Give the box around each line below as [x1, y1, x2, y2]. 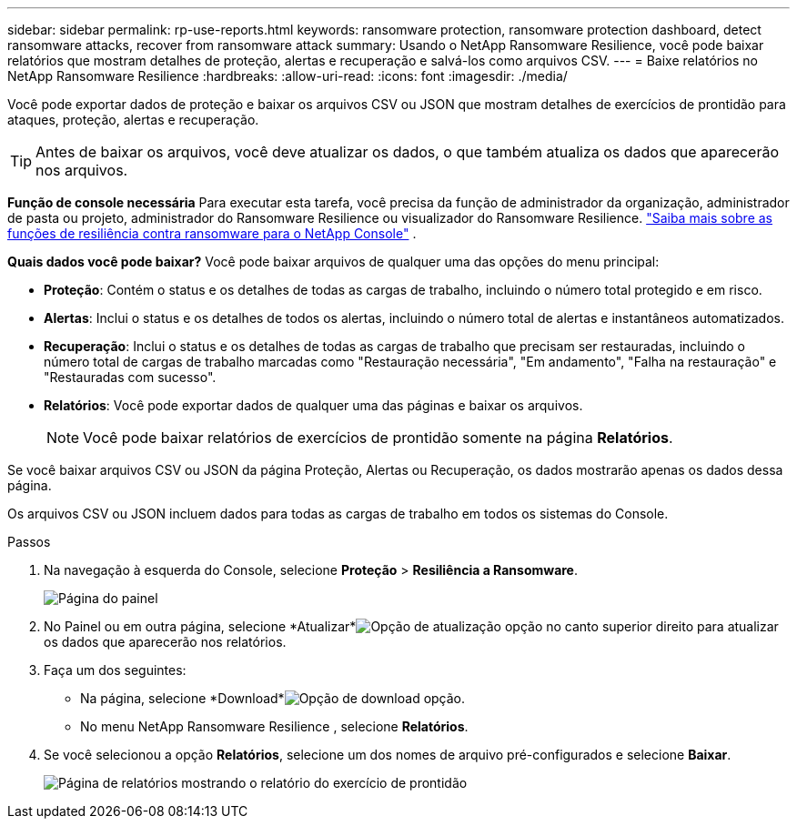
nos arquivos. [35, 161, 128, 179]
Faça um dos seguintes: [44, 662, 187, 678]
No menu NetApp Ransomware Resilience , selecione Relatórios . [80, 719, 469, 734]
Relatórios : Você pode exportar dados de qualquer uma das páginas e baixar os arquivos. [44, 398, 583, 413]
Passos [7, 534, 51, 549]
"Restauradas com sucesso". [44, 369, 217, 385]
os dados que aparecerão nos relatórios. [44, 634, 287, 650]
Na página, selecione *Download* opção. [80, 690, 466, 706]
